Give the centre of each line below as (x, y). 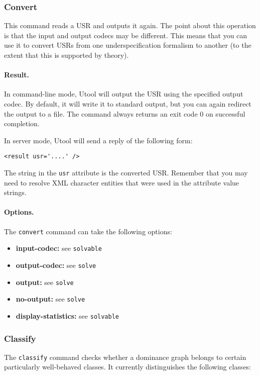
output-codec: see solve (56, 265)
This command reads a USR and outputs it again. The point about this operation (130, 25)
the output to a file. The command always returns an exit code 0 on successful (125, 113)
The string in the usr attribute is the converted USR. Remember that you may (126, 173)
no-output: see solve (50, 299)
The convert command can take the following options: (88, 231)
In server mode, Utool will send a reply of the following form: (98, 140)
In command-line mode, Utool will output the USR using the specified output (124, 94)
